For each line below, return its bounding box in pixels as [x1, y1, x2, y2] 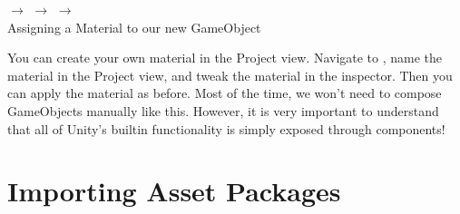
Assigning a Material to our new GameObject [7, 17, 261, 36]
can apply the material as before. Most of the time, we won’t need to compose [7, 83, 442, 102]
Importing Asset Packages [7, 172, 341, 209]
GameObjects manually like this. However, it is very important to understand [7, 101, 439, 120]
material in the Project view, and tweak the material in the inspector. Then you [7, 65, 453, 84]
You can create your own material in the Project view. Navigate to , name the [7, 48, 443, 67]
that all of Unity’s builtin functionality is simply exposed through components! [7, 119, 445, 138]
